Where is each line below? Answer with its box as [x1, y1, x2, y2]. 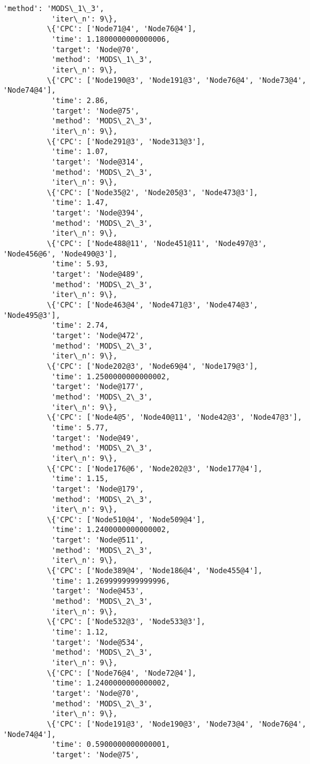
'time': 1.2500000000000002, [51, 372, 171, 381]
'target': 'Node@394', [51, 209, 144, 218]
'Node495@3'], [3, 311, 61, 320]
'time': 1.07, [51, 147, 109, 156]
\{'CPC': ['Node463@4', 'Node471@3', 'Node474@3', [47, 301, 258, 310]
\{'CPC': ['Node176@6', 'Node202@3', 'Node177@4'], [47, 464, 263, 473]
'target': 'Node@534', [51, 638, 144, 647]
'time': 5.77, [51, 423, 109, 432]
